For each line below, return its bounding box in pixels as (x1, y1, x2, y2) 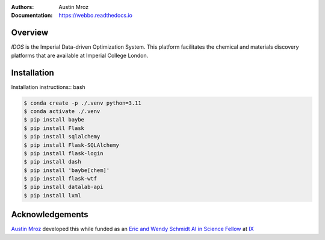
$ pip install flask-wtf (23, 175, 97, 182)
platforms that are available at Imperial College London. (11, 52, 149, 59)
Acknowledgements (11, 209, 88, 220)
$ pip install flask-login (23, 150, 104, 156)
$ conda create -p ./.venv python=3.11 (23, 99, 141, 106)
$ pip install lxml (23, 192, 81, 198)
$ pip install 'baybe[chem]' (23, 167, 110, 174)
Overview (11, 28, 49, 38)
